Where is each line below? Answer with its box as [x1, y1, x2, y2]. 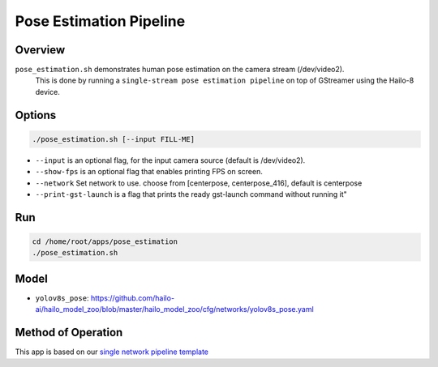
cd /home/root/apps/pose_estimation [32, 237, 178, 246]
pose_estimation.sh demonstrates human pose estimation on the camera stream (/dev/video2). [15, 65, 345, 75]
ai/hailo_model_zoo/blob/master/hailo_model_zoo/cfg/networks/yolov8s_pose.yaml [35, 305, 314, 314]
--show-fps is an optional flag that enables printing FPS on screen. [35, 167, 263, 177]
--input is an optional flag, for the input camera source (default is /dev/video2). [35, 155, 306, 165]
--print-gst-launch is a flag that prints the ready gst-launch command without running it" [35, 190, 348, 198]
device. [35, 87, 60, 96]
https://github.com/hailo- [90, 292, 174, 303]
